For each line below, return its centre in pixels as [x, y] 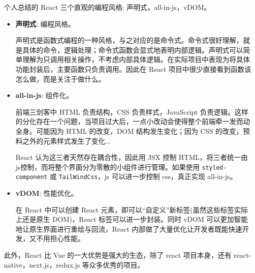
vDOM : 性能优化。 [47, 193]
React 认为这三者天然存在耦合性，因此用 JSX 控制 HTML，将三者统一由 [132, 157]
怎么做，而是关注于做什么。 [60, 78]
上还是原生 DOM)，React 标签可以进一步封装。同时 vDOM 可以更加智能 [132, 219]
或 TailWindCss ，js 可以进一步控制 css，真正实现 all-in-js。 [143, 176]
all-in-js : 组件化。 [44, 95]
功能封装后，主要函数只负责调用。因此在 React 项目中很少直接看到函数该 [133, 69]
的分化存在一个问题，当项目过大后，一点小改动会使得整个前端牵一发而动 [133, 121]
